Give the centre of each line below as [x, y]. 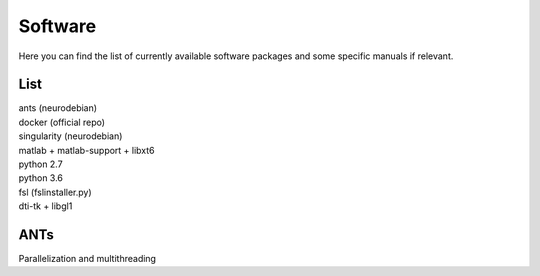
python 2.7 [41, 164]
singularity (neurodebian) [70, 136]
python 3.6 [41, 178]
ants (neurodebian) [58, 108]
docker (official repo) [61, 122]
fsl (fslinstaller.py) [55, 192]
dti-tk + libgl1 [45, 206]
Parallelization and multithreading [87, 259]
